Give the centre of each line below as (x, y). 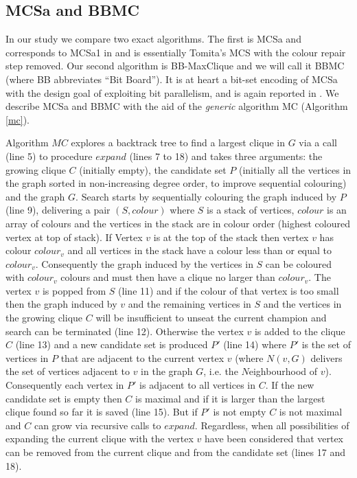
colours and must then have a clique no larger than (168, 277)
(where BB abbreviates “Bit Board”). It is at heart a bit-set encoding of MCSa (172, 79)
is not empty (240, 412)
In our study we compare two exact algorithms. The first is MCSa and (153, 39)
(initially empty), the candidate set (153, 169)
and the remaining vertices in (189, 304)
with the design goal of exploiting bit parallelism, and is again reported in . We (172, 92)
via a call (318, 143)
